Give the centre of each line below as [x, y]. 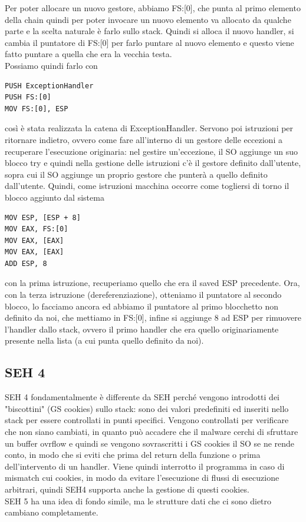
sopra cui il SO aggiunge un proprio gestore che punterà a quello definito [136, 174]
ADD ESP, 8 [26, 263]
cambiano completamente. [52, 512]
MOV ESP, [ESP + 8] [43, 217]
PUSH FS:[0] [28, 97]
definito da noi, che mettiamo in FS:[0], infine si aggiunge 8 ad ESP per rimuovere [153, 317]
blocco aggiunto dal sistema [55, 197]
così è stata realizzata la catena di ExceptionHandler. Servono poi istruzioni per [149, 128]
